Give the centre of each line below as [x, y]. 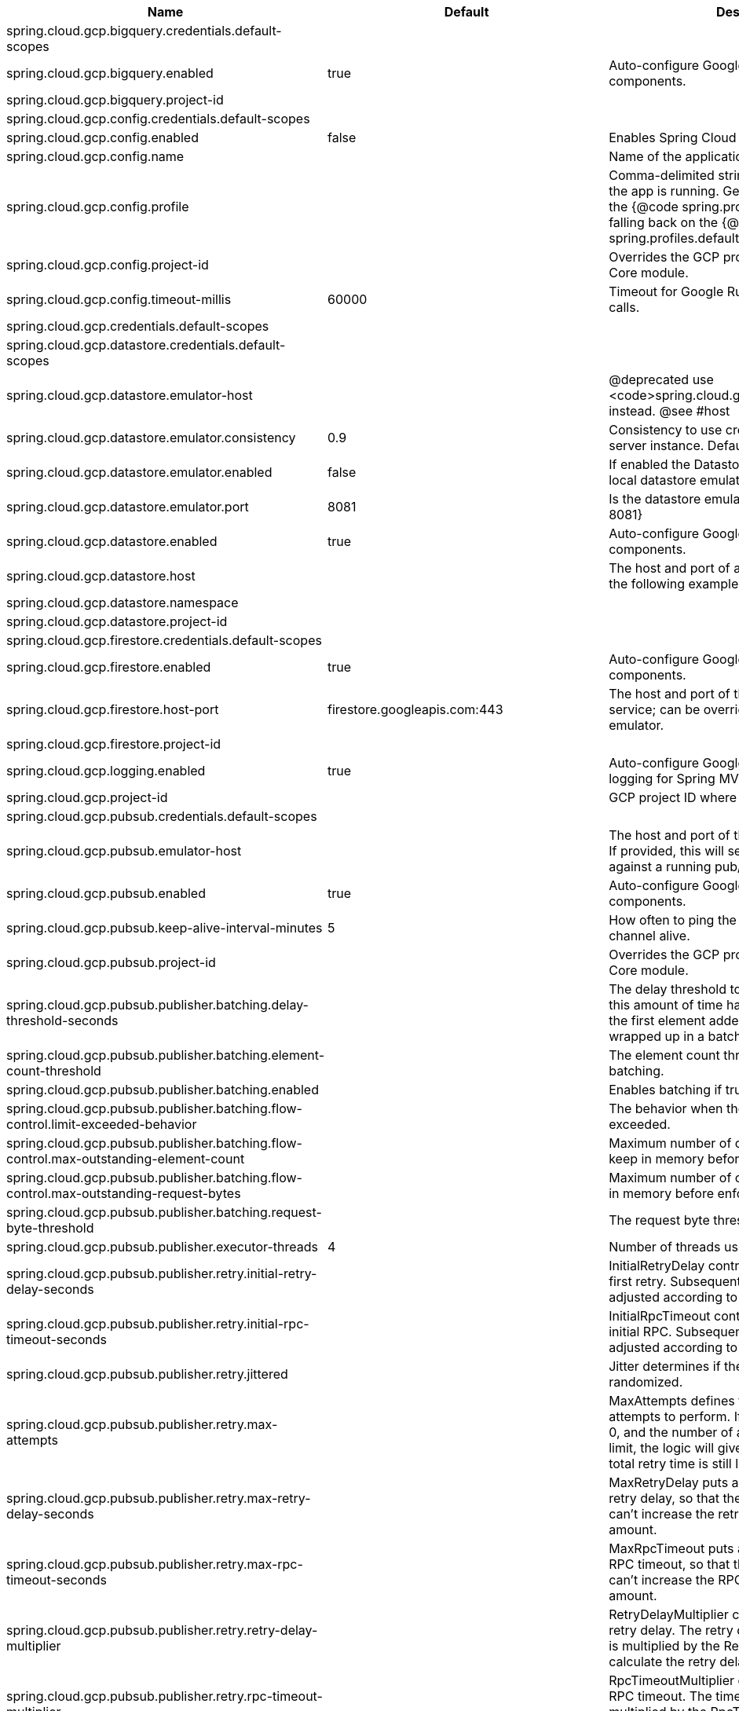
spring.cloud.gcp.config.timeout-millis [119, 299]
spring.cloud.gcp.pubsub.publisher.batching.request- [164, 1212]
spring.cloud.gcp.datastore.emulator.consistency [151, 438]
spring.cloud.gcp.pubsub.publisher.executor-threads [162, 1247]
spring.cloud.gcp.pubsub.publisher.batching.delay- [157, 1005]
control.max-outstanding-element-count [126, 1159]
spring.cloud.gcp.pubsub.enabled [106, 893]
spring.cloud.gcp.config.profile [98, 207]
